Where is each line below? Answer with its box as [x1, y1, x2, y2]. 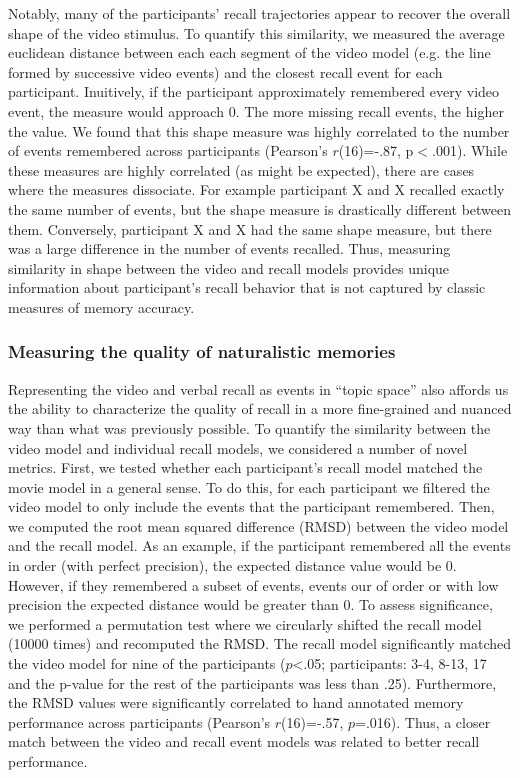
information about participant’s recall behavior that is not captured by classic [8, 277, 486, 298]
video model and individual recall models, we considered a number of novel [8, 437, 468, 458]
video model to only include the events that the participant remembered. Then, [8, 496, 495, 517]
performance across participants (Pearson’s [8, 711, 271, 732]
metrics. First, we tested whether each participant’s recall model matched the [8, 457, 483, 478]
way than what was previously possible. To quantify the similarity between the [8, 417, 491, 438]
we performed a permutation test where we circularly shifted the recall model [8, 613, 482, 634]
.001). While [432, 140, 508, 161]
